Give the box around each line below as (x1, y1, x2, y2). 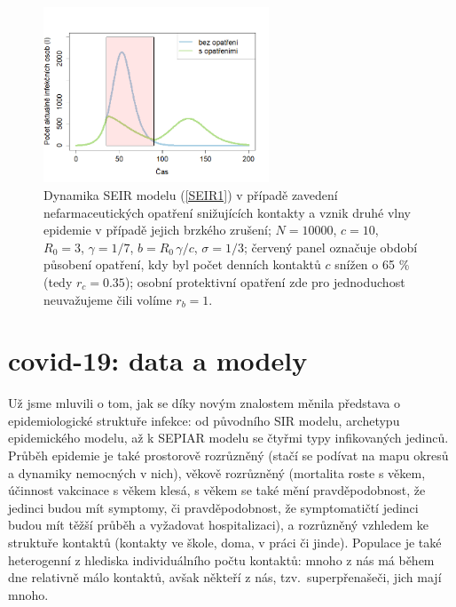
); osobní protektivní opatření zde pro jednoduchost (124, 272, 405, 291)
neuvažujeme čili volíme (43, 290, 172, 308)
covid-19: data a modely (8, 342, 308, 379)
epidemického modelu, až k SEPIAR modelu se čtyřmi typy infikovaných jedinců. (8, 428, 449, 447)
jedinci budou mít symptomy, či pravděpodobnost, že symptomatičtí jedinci (8, 498, 419, 516)
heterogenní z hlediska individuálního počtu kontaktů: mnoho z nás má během (8, 550, 435, 569)
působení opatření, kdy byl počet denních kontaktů (43, 255, 321, 274)
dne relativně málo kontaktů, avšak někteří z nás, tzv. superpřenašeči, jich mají (8, 568, 442, 587)
